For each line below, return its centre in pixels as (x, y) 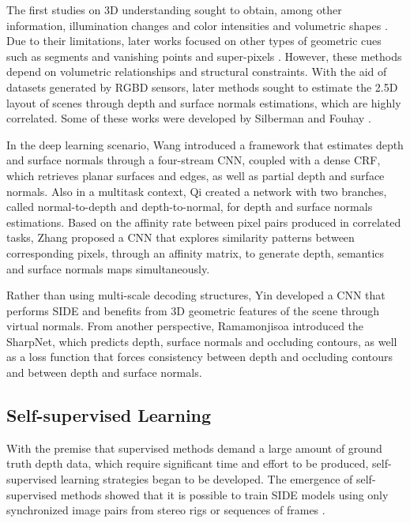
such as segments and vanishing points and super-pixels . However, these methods (204, 56)
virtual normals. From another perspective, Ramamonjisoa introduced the (185, 326)
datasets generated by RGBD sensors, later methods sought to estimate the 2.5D (202, 87)
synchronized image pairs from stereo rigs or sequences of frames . (166, 510)
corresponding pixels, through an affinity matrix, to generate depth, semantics (196, 252)
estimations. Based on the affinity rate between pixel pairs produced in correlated (204, 222)
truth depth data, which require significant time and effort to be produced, (188, 463)
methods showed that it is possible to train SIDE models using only (224, 494)
